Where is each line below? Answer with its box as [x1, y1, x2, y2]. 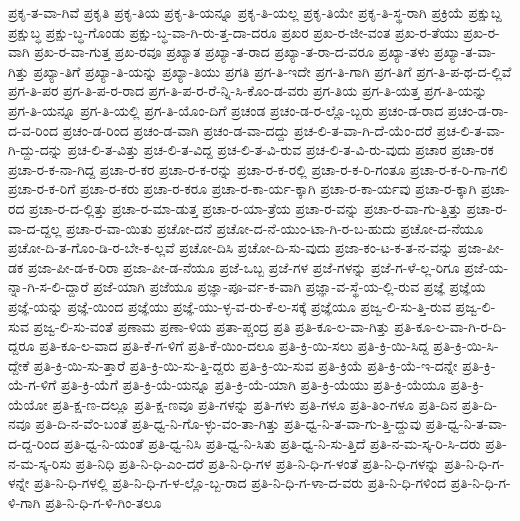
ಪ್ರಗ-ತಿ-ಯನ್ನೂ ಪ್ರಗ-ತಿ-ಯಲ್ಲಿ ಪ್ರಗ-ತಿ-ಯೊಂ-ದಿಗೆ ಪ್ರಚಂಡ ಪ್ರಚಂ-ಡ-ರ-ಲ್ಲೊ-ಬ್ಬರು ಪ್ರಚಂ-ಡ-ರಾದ [8, 99, 444, 120]
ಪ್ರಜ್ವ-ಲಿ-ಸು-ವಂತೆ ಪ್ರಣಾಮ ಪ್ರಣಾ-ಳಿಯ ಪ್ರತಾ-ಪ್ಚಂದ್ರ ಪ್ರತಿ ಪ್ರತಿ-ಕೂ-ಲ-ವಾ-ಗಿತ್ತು [33, 315, 390, 336]
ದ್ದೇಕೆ [8, 354, 30, 375]
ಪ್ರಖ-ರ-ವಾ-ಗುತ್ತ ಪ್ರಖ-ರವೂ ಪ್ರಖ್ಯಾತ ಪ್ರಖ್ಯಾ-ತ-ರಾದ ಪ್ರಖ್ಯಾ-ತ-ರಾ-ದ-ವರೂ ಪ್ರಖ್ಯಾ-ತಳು [34, 41, 430, 62]
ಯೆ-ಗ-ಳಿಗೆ [8, 374, 57, 395]
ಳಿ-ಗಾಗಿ [8, 491, 41, 512]
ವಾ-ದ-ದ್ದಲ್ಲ [8, 217, 62, 238]
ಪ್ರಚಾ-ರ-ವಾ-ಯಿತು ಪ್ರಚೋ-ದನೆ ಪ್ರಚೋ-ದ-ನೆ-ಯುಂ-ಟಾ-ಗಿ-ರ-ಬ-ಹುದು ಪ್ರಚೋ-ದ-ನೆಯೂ [66, 217, 484, 238]
